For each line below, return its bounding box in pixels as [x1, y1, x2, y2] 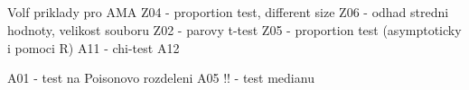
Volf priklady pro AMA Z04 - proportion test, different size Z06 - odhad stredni [7, 3, 449, 22]
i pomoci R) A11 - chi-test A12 [7, 38, 180, 57]
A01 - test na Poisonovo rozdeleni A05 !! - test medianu [7, 68, 314, 87]
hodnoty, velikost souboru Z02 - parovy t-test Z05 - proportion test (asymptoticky [7, 20, 462, 39]
